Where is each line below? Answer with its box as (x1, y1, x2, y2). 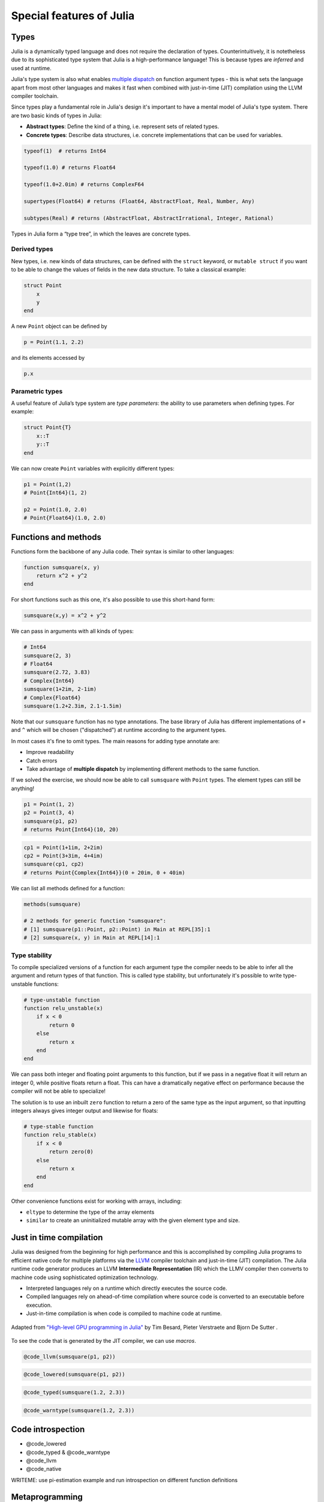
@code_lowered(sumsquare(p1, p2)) (23, 1371, 125, 1378)
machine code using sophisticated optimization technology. (11, 1274, 158, 1281)
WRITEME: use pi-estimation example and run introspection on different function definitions (11, 1476, 238, 1483)
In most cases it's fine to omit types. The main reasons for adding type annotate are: (11, 737, 220, 744)
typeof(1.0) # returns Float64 (23, 164, 116, 171)
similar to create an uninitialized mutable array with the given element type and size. (26, 1217, 240, 1224)
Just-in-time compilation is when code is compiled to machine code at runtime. (26, 1310, 222, 1317)
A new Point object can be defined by (11, 323, 107, 330)
